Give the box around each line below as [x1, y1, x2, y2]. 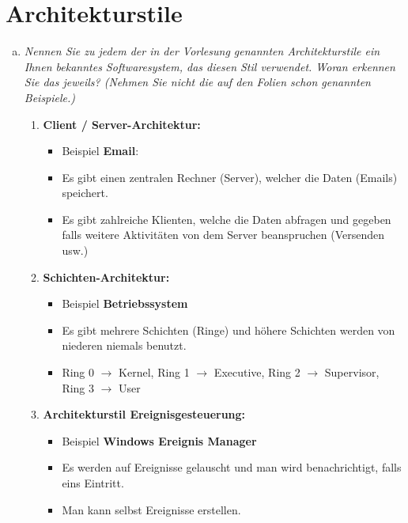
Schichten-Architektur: [43, 268, 170, 285]
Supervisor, [324, 364, 380, 381]
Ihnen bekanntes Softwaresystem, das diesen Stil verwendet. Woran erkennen [24, 58, 395, 74]
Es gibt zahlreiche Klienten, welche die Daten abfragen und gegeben [62, 210, 391, 227]
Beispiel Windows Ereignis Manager [62, 432, 257, 449]
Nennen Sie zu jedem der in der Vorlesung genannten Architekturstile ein [24, 43, 380, 59]
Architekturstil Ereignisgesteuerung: [43, 406, 246, 423]
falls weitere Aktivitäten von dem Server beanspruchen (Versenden [62, 226, 384, 243]
